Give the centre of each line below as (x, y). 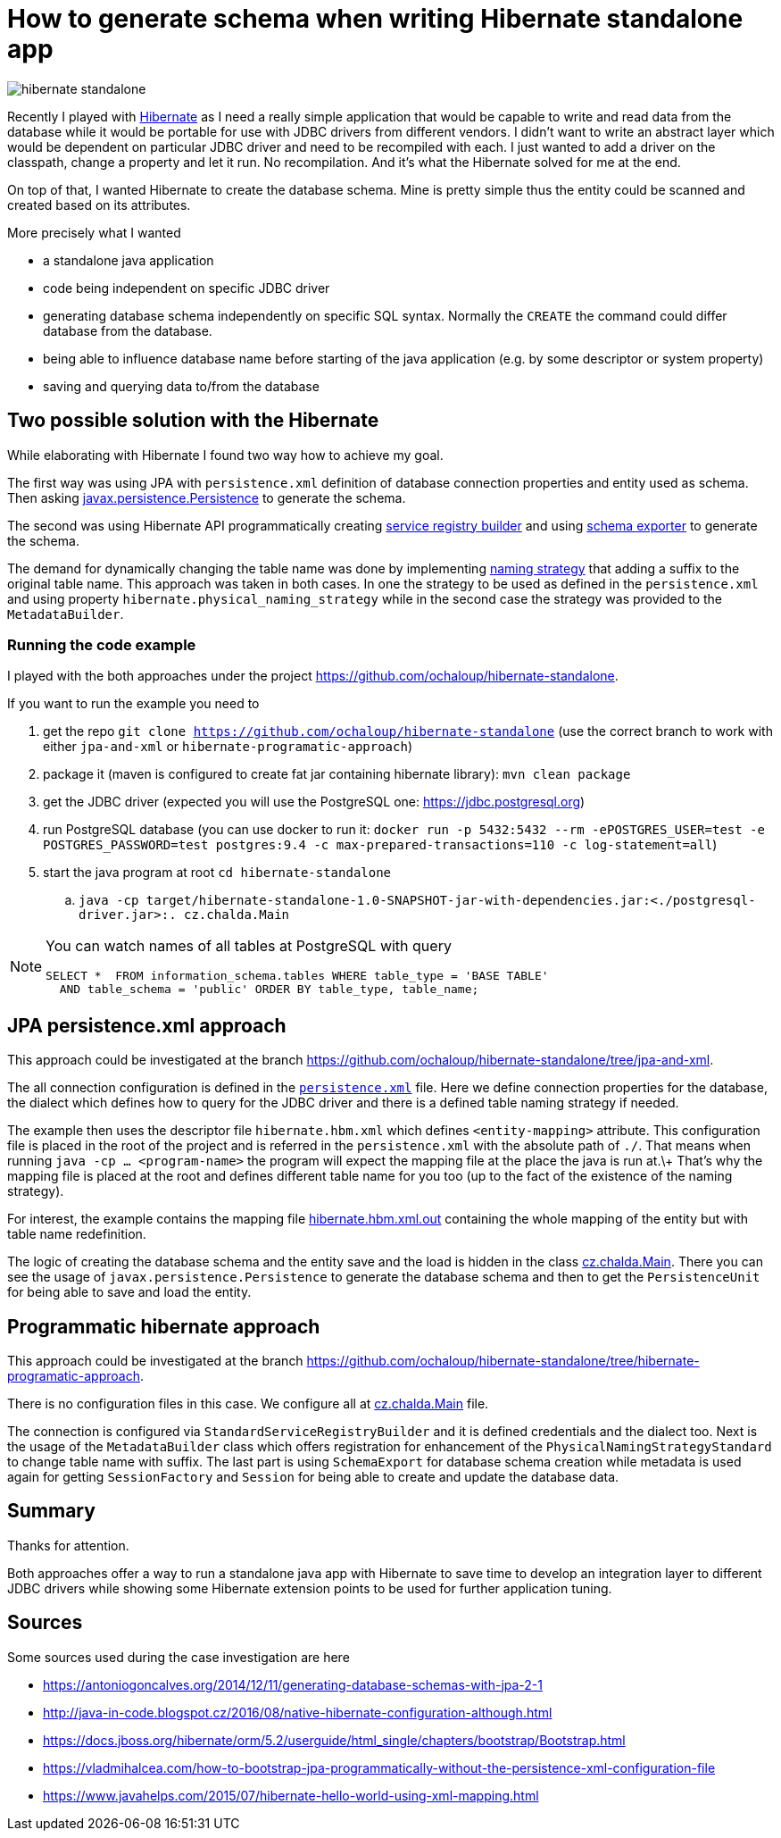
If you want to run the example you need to (133, 704)
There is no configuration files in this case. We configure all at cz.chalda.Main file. (248, 1404)
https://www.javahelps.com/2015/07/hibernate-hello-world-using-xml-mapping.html (291, 1795)
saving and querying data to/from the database (181, 386)
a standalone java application (129, 260)
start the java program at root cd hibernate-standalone (217, 873)
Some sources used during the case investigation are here (179, 1657)
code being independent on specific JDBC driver (187, 288)
